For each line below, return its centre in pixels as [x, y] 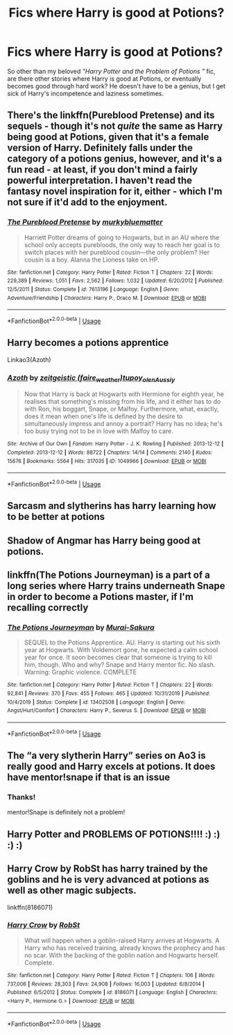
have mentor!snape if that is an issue [89, 777]
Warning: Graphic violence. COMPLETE [80, 672]
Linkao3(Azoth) [29, 359]
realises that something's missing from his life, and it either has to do [122, 402]
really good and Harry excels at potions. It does [111, 767]
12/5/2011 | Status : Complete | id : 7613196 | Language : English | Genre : [93, 289]
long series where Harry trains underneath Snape [116, 586]
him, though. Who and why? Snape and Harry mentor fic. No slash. [120, 665]
